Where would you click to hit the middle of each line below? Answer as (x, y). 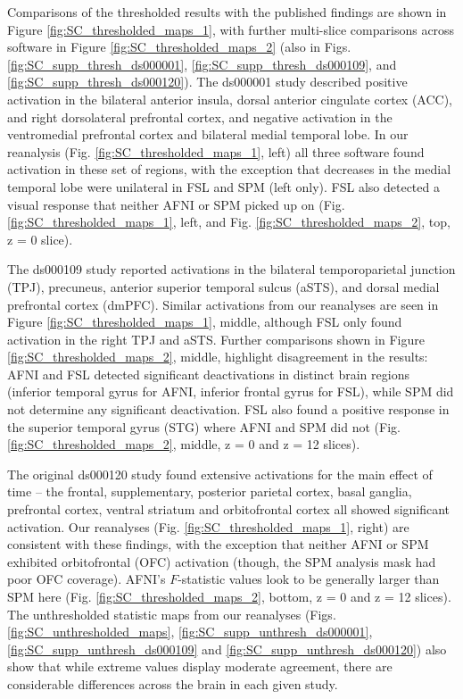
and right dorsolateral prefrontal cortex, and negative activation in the (200, 116)
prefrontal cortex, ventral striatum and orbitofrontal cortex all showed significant (229, 509)
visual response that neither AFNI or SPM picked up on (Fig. (176, 204)
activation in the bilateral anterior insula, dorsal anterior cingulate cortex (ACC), (230, 99)
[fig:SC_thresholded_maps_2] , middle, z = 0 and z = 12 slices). (184, 444)
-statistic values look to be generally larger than (309, 579)
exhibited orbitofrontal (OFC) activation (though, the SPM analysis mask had (222, 561)
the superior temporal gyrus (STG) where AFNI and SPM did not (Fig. (204, 426)
